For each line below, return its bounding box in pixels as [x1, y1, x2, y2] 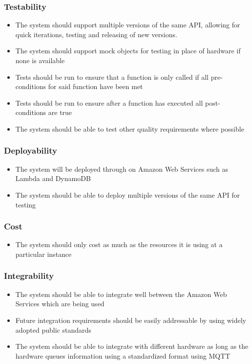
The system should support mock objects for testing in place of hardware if [15, 45, 241, 56]
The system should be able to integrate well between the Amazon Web [15, 289, 227, 299]
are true [48, 107, 72, 117]
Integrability [4, 270, 54, 282]
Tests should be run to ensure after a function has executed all [15, 97, 203, 108]
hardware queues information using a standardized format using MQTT [15, 350, 231, 361]
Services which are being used [15, 298, 105, 309]
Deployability [4, 144, 57, 157]
